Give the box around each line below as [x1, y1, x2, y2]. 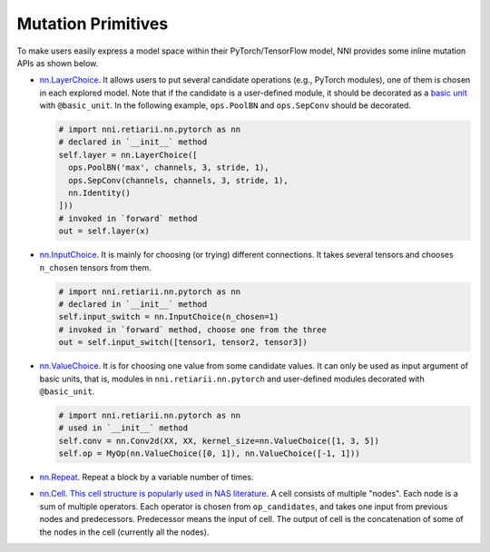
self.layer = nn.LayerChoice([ [58, 150, 199, 160]
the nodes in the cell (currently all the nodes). [39, 527, 210, 537]
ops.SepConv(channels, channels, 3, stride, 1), [68, 175, 289, 185]
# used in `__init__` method [58, 423, 189, 433]
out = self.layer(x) [58, 226, 150, 236]
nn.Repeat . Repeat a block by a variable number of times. [39, 472, 254, 483]
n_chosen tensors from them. [39, 261, 152, 272]
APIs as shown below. [16, 57, 99, 68]
